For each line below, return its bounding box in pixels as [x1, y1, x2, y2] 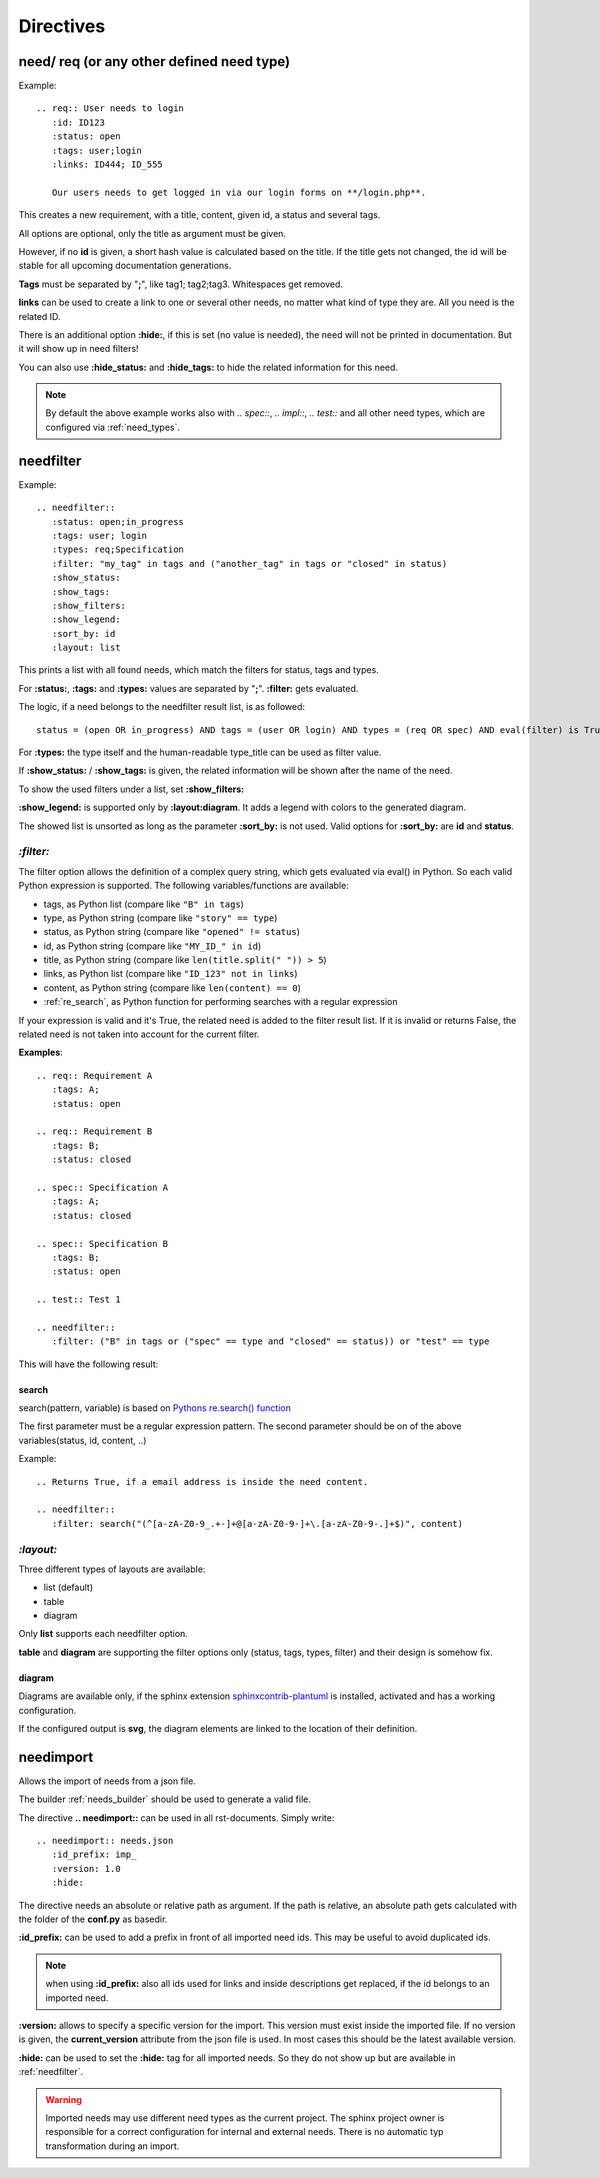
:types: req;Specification [51, 544, 185, 555]
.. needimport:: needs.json [36, 1835, 174, 1847]
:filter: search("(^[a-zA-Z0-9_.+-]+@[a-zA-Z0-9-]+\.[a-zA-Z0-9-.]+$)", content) [51, 1518, 464, 1529]
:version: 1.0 [51, 1863, 121, 1874]
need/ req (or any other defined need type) [18, 53, 290, 70]
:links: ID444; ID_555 [51, 159, 164, 170]
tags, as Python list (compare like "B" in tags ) [43, 898, 245, 910]
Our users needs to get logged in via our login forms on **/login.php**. [51, 186, 427, 198]
